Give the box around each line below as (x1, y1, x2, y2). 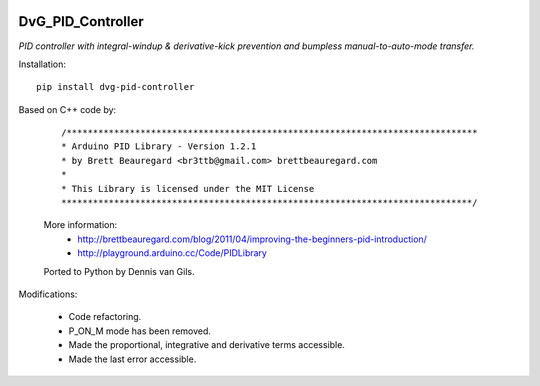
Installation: (18, 58, 67, 70)
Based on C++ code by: (18, 103, 117, 115)
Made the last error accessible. (68, 353, 197, 365)
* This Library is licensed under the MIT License (61, 183, 315, 194)
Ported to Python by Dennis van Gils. (43, 265, 195, 277)
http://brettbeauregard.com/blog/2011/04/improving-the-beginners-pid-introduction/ (77, 233, 427, 245)
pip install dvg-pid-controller (36, 81, 195, 93)
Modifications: (18, 288, 78, 300)
